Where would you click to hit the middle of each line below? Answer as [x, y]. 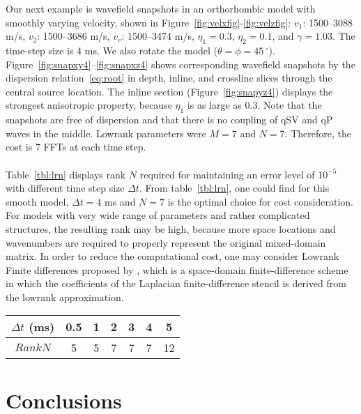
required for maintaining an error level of [227, 174]
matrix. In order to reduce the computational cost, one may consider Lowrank [172, 256]
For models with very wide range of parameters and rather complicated [158, 215]
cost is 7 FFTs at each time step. [76, 147]
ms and [120, 201]
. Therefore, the [318, 133]
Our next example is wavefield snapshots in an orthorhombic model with [161, 8]
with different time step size [65, 188]
